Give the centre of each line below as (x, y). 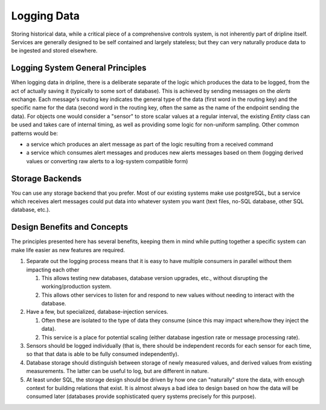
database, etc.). (31, 210)
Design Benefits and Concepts (70, 227)
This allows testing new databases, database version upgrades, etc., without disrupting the (155, 278)
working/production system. (76, 287)
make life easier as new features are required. (68, 250)
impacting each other (53, 270)
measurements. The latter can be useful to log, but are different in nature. (118, 371)
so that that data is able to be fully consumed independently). (103, 354)
